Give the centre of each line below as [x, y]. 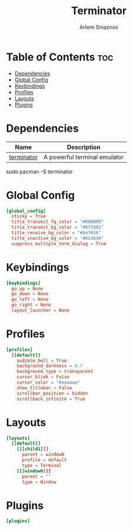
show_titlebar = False [44, 388]
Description [84, 147]
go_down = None [30, 294]
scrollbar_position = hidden [52, 393]
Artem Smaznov [99, 27]
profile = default [44, 460]
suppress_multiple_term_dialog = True [59, 244]
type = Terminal [41, 465]
